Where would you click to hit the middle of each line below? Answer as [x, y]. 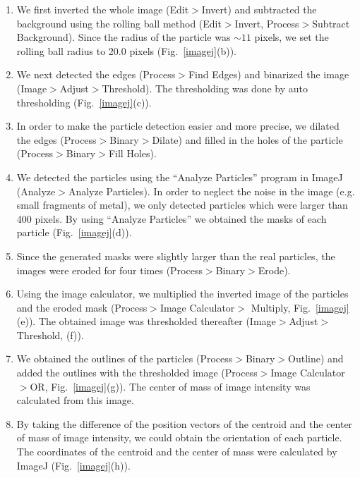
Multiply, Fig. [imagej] [300, 307]
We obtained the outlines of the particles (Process [125, 358]
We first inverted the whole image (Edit [103, 9]
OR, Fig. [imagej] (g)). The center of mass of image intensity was [170, 386]
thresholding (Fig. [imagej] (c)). [84, 102]
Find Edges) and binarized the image [269, 74]
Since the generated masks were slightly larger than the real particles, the [176, 256]
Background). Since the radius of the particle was [124, 37]
